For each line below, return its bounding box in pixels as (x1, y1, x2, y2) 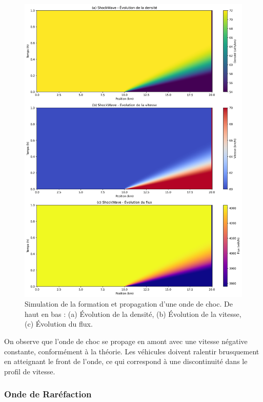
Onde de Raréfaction (4, 388, 92, 400)
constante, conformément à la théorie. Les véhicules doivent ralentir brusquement (4, 346, 259, 356)
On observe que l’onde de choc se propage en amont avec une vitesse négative (4, 335, 248, 346)
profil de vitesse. (4, 366, 55, 376)
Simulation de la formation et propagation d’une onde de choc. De (25, 298, 233, 309)
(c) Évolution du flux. (25, 318, 93, 329)
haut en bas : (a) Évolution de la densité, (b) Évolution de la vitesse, (25, 308, 241, 319)
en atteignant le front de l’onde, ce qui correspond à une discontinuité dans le (4, 356, 248, 367)
